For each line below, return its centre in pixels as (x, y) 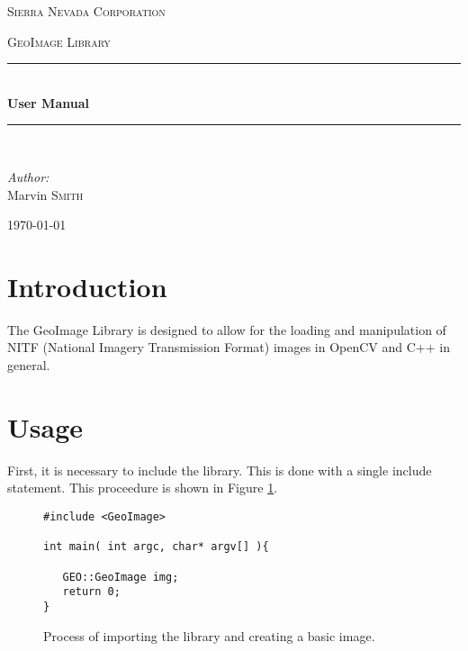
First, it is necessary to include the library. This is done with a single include (220, 470)
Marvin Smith (45, 194)
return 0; (91, 592)
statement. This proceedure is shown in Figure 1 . (143, 488)
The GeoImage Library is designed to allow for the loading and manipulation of (227, 329)
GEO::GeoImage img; (121, 577)
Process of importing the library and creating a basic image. (209, 635)
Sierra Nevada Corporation (86, 11)
